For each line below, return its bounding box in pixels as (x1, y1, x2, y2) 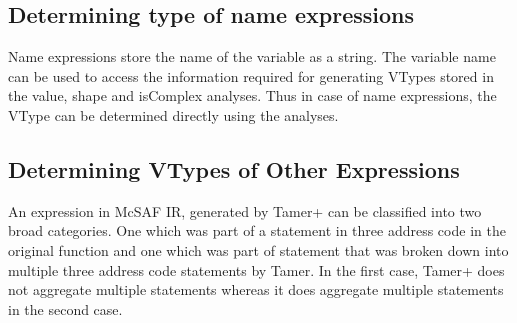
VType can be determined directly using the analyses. (8, 104, 339, 125)
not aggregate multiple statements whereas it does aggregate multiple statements (8, 279, 504, 300)
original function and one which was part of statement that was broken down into (8, 239, 509, 260)
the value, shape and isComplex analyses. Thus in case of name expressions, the (8, 85, 497, 106)
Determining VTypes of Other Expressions (8, 153, 460, 184)
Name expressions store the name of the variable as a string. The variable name (8, 46, 496, 67)
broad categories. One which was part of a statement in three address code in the (8, 220, 506, 241)
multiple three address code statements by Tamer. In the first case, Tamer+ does (8, 259, 505, 280)
